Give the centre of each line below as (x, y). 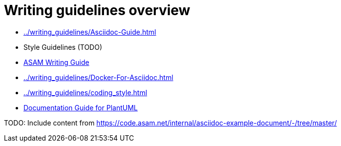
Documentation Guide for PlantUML (81, 107)
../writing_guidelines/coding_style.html (85, 92)
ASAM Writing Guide (56, 62)
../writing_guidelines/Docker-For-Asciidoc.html (98, 77)
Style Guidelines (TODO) (63, 47)
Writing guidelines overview (97, 10)
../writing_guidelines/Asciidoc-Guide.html (90, 32)
